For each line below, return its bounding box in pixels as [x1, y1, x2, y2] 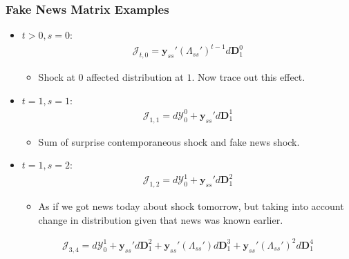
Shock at [38, 70, 75, 84]
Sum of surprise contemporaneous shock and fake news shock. [38, 134, 300, 148]
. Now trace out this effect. [191, 70, 305, 84]
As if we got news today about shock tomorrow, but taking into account [38, 199, 344, 213]
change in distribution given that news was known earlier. [38, 212, 283, 227]
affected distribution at [86, 70, 184, 84]
